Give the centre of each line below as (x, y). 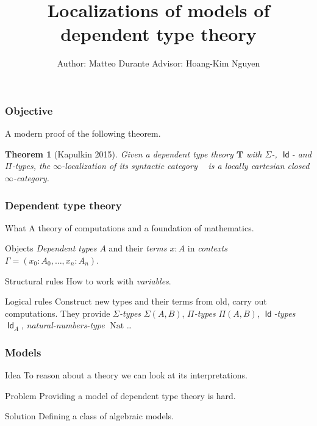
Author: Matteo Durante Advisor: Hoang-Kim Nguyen (158, 63)
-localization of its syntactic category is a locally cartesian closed (186, 166)
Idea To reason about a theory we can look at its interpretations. (126, 375)
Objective (29, 110)
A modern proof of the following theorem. (83, 133)
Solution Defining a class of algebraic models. (89, 416)
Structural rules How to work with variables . (88, 280)
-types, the (31, 166)
